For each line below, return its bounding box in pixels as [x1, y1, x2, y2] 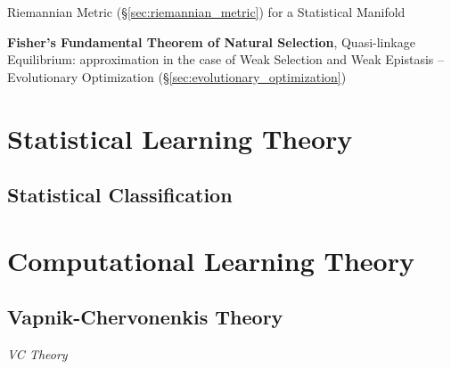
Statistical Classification [7, 181, 233, 209]
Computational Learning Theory [7, 242, 414, 278]
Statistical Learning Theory [7, 119, 353, 156]
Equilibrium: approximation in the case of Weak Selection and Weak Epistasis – [7, 50, 445, 69]
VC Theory [7, 345, 68, 364]
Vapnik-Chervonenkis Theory [7, 303, 283, 331]
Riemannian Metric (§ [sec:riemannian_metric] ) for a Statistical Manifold [7, 3, 406, 20]
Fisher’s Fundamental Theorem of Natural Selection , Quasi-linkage [7, 32, 415, 51]
